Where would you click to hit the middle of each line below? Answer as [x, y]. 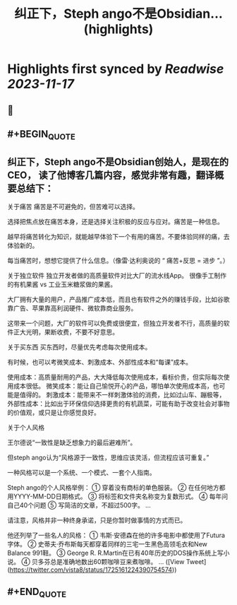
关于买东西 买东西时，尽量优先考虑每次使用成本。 [79, 347]
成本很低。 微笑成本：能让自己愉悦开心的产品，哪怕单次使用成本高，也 [116, 386]
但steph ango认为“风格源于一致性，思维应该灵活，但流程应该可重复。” [108, 457]
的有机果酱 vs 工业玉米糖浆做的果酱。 [62, 284]
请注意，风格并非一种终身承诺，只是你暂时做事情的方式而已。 [97, 520]
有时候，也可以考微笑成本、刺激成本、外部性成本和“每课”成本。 [100, 362]
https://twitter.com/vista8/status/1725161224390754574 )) [93, 570]
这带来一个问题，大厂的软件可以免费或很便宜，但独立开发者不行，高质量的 [115, 323]
